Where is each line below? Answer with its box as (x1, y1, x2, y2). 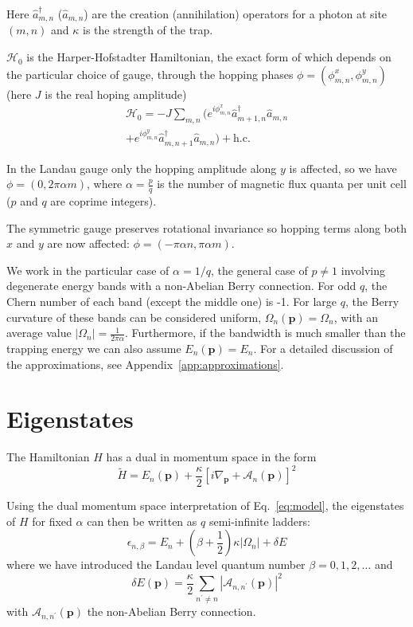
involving (341, 261, 385, 278)
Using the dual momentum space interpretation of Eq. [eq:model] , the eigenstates (6, 496, 404, 513)
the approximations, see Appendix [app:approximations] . (6, 355, 284, 372)
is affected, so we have (289, 159, 397, 176)
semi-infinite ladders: (208, 512, 310, 529)
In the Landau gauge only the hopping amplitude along (6, 159, 277, 176)
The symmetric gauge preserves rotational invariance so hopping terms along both (6, 219, 407, 236)
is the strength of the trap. (83, 22, 213, 38)
